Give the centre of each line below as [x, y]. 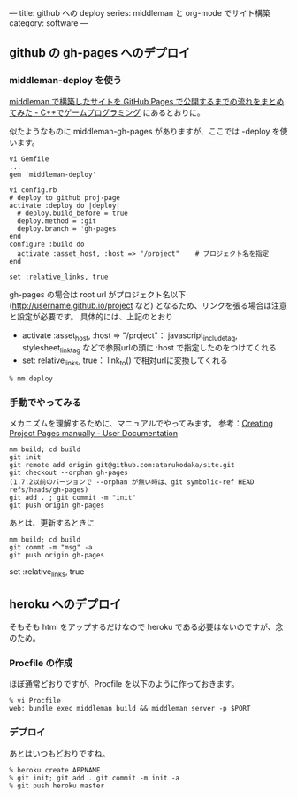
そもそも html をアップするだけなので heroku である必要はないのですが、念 [146, 626]
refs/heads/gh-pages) [49, 490]
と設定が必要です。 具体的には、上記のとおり [91, 316]
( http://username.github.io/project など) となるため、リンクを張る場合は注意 [148, 305]
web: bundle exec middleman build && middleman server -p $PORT [130, 709]
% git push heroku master [57, 786]
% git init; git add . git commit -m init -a [94, 778]
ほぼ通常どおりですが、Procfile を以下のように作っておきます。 [124, 684]
